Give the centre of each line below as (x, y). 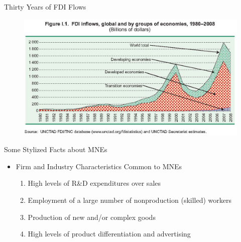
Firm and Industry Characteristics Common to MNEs (99, 166)
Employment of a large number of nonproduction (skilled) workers (130, 200)
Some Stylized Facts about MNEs (56, 149)
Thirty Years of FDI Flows (45, 7)
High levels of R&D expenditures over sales (94, 183)
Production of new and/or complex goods (92, 217)
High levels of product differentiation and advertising (109, 234)
